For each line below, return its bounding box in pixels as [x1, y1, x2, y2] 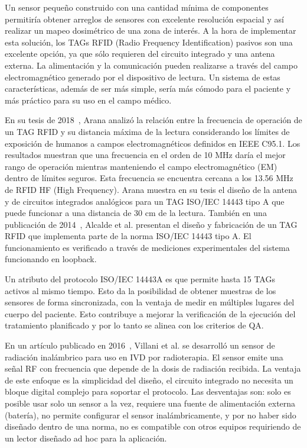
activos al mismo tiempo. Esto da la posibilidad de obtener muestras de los [5, 284, 276, 296]
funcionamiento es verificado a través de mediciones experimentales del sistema [5, 241, 290, 253]
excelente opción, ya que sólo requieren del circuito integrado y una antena [5, 47, 275, 60]
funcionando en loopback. [5, 253, 97, 265]
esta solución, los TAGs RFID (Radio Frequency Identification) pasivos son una [5, 36, 293, 48]
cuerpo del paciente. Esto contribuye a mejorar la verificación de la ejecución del [5, 307, 296, 320]
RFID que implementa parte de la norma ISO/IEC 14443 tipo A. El [5, 230, 252, 242]
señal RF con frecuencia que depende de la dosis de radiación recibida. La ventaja [5, 362, 301, 375]
